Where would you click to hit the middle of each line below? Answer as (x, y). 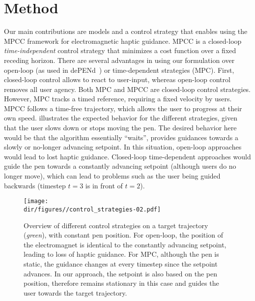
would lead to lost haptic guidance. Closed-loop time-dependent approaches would (127, 156)
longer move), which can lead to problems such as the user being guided (112, 176)
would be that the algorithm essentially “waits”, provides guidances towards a (121, 137)
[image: (36, 201)
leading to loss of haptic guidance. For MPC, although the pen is (121, 254)
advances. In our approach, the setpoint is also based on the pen (121, 273)
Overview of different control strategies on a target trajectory (116, 225)
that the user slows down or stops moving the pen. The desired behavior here (120, 128)
